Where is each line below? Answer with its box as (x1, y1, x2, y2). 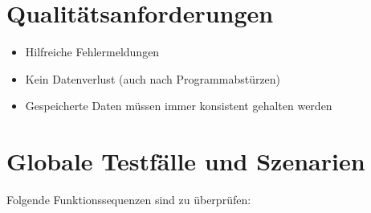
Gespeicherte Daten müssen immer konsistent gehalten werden (25, 97, 332, 114)
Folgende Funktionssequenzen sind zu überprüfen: (6, 191, 251, 208)
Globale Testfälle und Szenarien (6, 145, 365, 178)
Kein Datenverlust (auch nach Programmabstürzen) (25, 70, 281, 87)
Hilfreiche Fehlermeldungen (25, 43, 160, 60)
